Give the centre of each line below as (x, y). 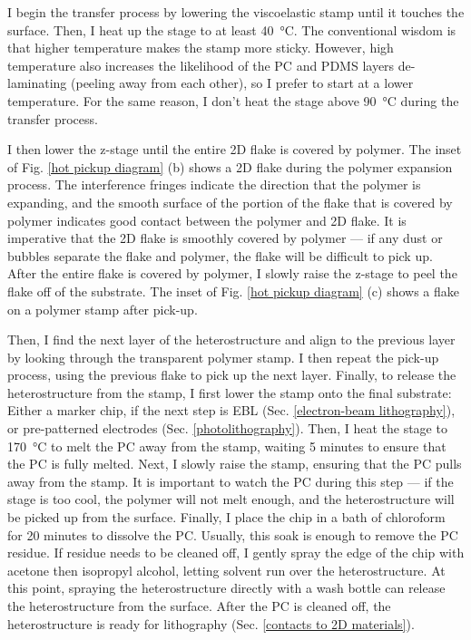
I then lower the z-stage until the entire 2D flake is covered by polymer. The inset (235, 149)
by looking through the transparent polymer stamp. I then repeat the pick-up (223, 357)
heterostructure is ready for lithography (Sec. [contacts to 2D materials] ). (211, 623)
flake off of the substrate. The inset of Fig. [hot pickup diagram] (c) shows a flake (234, 291)
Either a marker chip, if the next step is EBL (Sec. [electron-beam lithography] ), (231, 410)
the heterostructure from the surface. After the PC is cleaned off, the (199, 606)
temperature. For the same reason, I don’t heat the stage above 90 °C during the (233, 100)
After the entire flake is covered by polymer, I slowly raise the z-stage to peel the (232, 273)
